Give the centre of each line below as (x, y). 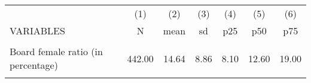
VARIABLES (37, 31)
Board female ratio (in (56, 51)
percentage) (34, 65)
